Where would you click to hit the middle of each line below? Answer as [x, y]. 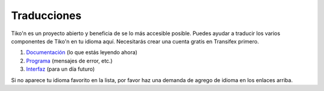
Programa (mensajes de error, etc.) [69, 61]
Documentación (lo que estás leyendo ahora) [82, 52]
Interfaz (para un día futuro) [61, 69]
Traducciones [46, 15]
